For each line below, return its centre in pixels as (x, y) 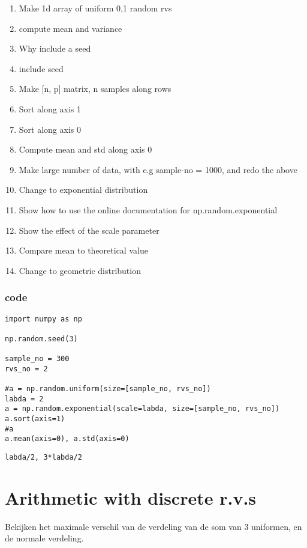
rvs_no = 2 (26, 369)
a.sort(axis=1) (35, 419)
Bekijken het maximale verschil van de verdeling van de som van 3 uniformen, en (153, 526)
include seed (41, 68)
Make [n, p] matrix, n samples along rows (95, 89)
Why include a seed (55, 48)
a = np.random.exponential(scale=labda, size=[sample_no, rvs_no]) (142, 409)
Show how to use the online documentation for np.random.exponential (148, 209)
